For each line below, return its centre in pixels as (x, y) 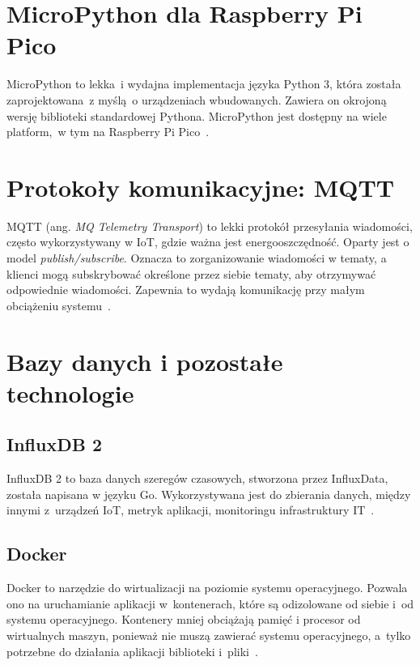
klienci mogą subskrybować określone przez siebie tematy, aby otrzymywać (191, 273)
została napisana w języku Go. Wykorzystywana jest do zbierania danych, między (209, 494)
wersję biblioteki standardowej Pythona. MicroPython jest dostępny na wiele (197, 115)
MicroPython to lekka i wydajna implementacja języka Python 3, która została (204, 84)
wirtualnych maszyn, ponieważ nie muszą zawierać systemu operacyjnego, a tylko (209, 635)
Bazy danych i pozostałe (145, 361)
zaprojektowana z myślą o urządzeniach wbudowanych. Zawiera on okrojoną (197, 99)
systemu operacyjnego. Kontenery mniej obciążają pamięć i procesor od (184, 619)
